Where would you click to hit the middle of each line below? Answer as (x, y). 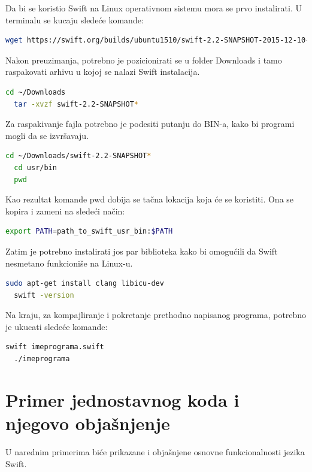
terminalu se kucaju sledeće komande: (75, 19)
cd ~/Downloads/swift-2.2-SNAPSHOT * (78, 156)
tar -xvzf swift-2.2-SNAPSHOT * (76, 104)
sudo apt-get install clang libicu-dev (85, 284)
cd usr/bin (35, 167)
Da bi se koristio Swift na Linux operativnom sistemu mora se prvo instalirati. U (154, 8)
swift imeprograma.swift (55, 347)
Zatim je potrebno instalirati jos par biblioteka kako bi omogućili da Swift (142, 251)
